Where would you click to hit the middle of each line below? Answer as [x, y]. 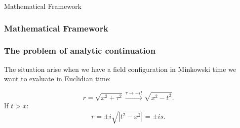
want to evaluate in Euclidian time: [58, 79]
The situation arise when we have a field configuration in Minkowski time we [120, 69]
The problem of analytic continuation [80, 50]
